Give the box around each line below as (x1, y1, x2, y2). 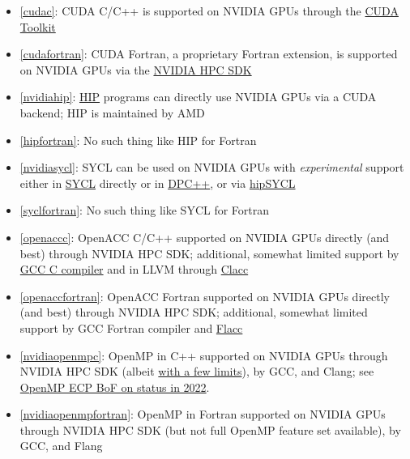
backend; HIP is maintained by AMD (19, 104, 205, 121)
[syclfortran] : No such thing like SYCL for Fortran (19, 202, 270, 219)
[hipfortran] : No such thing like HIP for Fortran (19, 131, 257, 148)
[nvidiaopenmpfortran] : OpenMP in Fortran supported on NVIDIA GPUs (19, 406, 386, 423)
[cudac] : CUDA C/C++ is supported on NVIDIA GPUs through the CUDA (19, 2, 399, 19)
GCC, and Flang (19, 437, 103, 454)
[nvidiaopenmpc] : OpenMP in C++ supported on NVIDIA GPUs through (19, 346, 388, 363)
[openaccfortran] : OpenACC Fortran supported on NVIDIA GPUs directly (19, 287, 390, 304)
